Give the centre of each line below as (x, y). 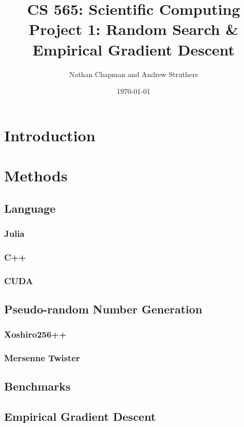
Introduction (50, 135)
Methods (36, 175)
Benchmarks (37, 386)
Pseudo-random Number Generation (103, 309)
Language (30, 208)
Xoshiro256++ (35, 334)
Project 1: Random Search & (134, 29)
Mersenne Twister (42, 358)
